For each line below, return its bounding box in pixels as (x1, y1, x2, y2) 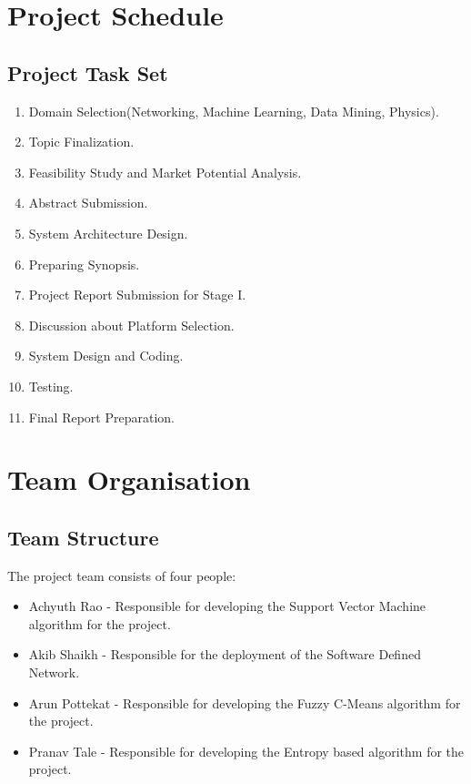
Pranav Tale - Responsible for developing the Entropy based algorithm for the (28, 741, 465, 760)
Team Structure (7, 523, 159, 551)
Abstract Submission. (28, 193, 148, 212)
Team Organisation (7, 461, 251, 498)
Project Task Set (7, 58, 168, 87)
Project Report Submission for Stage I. (28, 285, 246, 304)
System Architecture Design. (28, 223, 188, 242)
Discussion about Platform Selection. (28, 315, 235, 334)
